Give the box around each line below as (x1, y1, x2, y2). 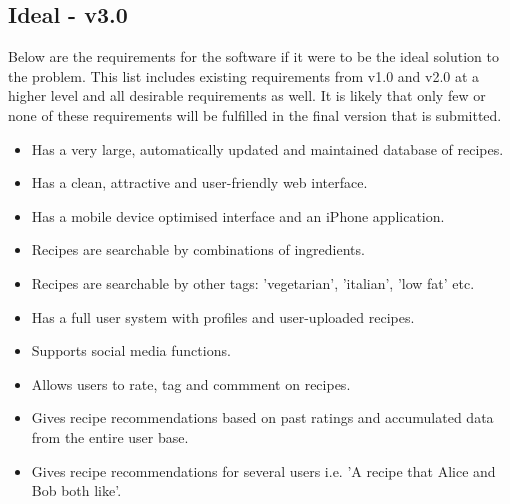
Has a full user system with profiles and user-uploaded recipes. (31, 306, 415, 327)
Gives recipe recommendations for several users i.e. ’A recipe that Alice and (31, 460, 496, 481)
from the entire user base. (31, 426, 189, 447)
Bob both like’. (31, 480, 122, 501)
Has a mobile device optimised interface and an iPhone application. (31, 205, 445, 226)
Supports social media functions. (31, 340, 231, 361)
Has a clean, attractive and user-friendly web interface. (31, 172, 368, 193)
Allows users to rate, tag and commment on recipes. (31, 373, 351, 394)
